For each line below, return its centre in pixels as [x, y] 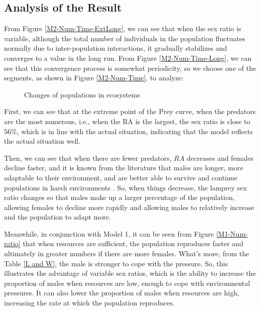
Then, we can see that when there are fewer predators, [88, 158]
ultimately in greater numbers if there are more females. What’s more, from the [127, 253]
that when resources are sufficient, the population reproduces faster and [133, 243]
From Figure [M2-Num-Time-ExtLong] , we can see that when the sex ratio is [123, 28]
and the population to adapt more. [57, 217]
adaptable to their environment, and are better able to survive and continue [121, 177]
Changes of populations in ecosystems [82, 94]
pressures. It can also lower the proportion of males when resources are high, [122, 293]
